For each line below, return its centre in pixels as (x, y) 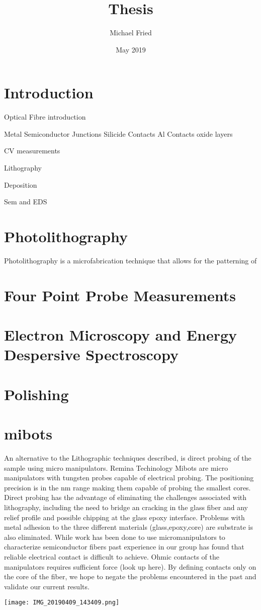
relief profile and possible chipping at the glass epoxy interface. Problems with (124, 517)
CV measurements (32, 151)
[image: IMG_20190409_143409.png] (62, 603)
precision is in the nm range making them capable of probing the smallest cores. (127, 487)
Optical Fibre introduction (45, 117)
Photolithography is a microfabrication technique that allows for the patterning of (130, 260)
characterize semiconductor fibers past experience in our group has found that (124, 547)
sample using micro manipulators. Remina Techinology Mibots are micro (116, 467)
